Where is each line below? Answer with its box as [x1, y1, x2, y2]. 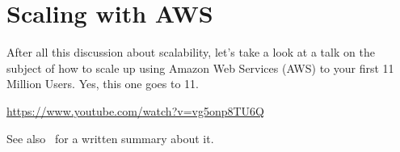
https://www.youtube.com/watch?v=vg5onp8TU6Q [6, 102, 264, 119]
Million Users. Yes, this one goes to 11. [6, 75, 200, 92]
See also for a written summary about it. [6, 129, 214, 146]
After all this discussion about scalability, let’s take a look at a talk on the [6, 44, 375, 61]
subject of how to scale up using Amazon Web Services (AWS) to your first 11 [6, 59, 394, 76]
